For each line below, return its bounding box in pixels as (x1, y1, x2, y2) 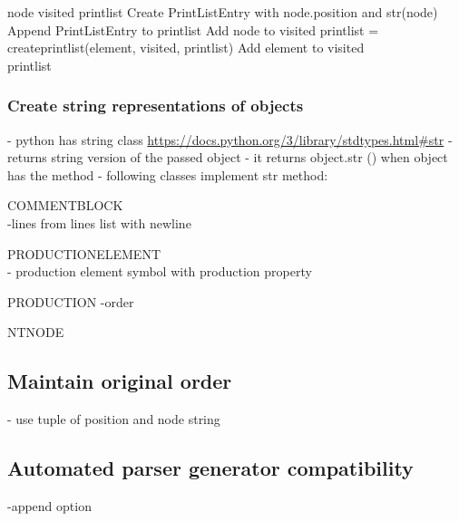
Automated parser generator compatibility (7, 454, 414, 482)
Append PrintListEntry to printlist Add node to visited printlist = (7, 20, 379, 39)
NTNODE (7, 323, 64, 342)
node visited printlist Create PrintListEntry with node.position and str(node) (7, 3, 438, 21)
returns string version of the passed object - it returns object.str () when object (7, 148, 448, 167)
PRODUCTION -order (7, 292, 134, 311)
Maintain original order (7, 367, 232, 395)
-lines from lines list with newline (7, 213, 191, 232)
